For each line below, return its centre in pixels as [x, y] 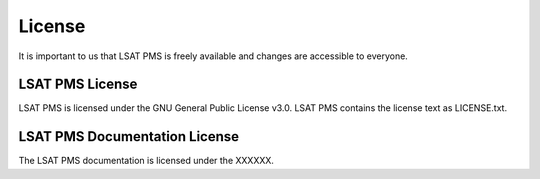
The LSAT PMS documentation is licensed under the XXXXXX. [146, 161]
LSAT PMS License [78, 84]
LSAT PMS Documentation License [129, 136]
